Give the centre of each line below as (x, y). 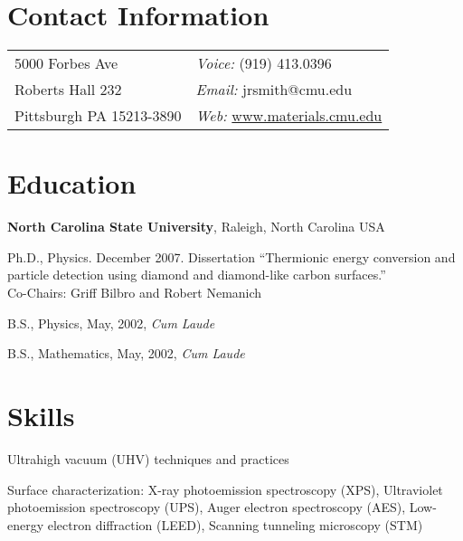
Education (72, 183)
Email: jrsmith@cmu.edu (274, 90)
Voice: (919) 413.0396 (264, 63)
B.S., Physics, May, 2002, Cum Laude (111, 323)
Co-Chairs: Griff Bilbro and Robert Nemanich (135, 293)
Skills (41, 415)
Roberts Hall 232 (68, 90)
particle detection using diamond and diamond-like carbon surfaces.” (197, 275)
